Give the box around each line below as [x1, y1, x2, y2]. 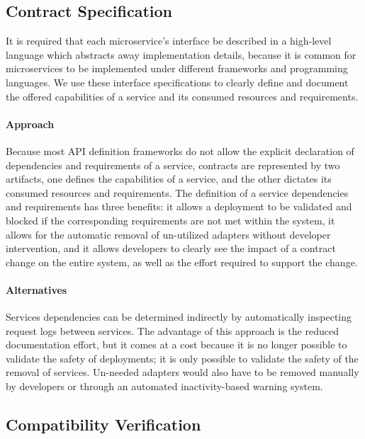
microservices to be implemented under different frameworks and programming [6, 61, 348, 76]
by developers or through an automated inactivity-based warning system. [6, 379, 323, 394]
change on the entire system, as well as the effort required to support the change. [6, 254, 358, 269]
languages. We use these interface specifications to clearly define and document [6, 74, 349, 89]
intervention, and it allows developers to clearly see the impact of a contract [6, 241, 336, 256]
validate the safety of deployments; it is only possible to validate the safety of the [6, 350, 359, 365]
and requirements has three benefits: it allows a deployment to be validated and [6, 199, 352, 214]
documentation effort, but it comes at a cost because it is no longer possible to [6, 337, 347, 352]
